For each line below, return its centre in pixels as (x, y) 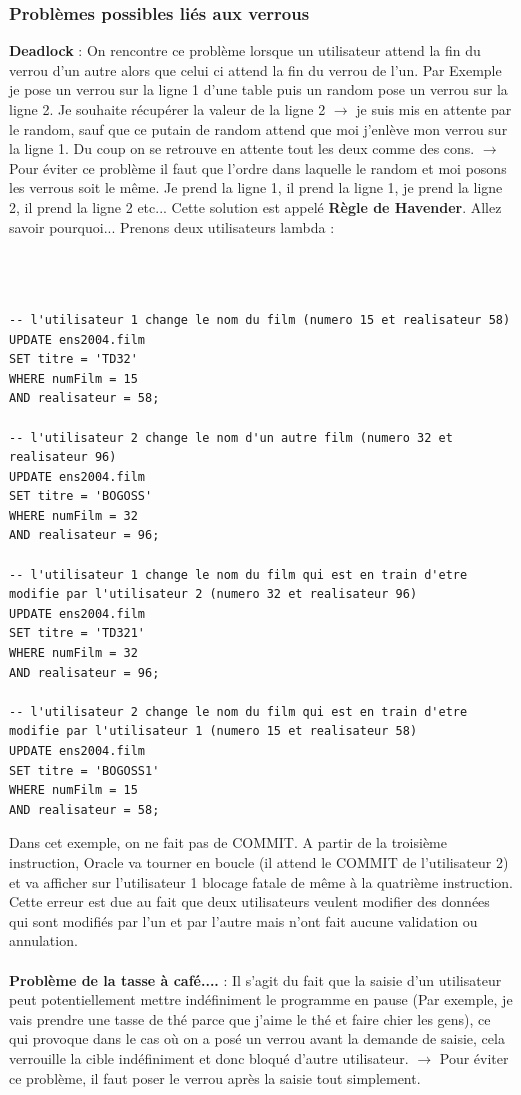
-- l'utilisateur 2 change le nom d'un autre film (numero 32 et (231, 437)
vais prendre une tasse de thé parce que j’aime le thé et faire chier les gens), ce (250, 1018)
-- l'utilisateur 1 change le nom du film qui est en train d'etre (238, 574)
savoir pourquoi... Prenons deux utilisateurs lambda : (172, 226)
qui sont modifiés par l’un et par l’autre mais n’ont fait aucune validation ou (243, 920)
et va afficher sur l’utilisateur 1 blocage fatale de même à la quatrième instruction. (261, 881)
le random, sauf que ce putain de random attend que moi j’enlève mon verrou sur (258, 128)
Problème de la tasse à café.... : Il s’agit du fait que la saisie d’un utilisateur (255, 979)
